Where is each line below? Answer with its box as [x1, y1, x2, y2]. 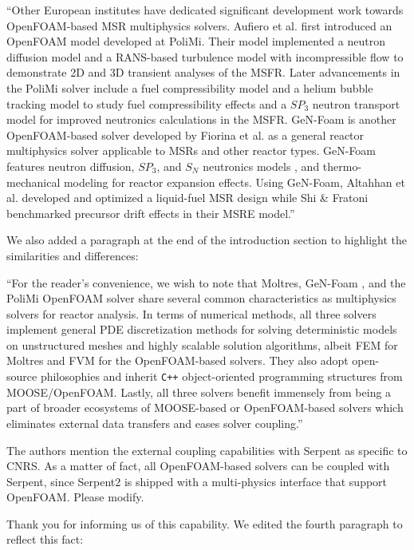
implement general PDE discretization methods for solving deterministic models [6, 321, 397, 338]
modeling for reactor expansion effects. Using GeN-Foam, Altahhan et [63, 173, 405, 190]
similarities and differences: [6, 247, 139, 263]
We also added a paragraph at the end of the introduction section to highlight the [6, 231, 407, 248]
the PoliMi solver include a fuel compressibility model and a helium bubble [6, 79, 373, 96]
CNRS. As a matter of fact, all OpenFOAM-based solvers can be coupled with [6, 457, 390, 474]
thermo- [322, 157, 362, 174]
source [6, 368, 37, 385]
